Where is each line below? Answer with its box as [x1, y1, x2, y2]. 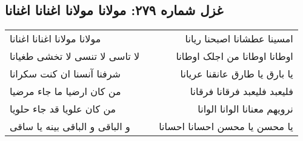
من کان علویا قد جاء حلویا [10, 102, 116, 116]
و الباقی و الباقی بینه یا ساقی [10, 119, 130, 134]
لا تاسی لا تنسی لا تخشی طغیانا [10, 49, 140, 64]
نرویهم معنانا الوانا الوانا [198, 102, 293, 116]
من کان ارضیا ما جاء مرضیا [10, 84, 121, 99]
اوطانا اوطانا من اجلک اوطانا [176, 49, 293, 64]
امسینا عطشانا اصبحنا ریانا [185, 31, 293, 46]
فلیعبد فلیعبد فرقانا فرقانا [190, 84, 293, 99]
